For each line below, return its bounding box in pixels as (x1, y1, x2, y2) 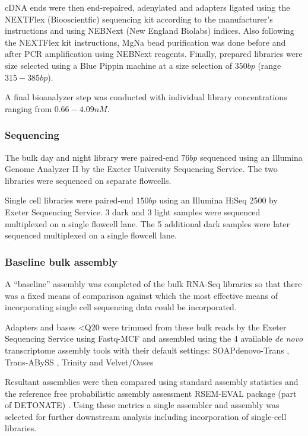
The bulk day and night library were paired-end (5, 151, 179, 163)
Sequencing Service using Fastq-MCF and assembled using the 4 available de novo (5, 332, 303, 345)
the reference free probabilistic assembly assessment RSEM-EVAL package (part (5, 387, 297, 399)
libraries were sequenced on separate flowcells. (5, 174, 172, 186)
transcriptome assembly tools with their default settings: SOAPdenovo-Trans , (5, 343, 290, 356)
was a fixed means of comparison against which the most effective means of (5, 289, 278, 301)
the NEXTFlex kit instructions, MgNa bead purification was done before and (5, 36, 286, 48)
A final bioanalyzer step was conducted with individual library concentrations (5, 91, 287, 103)
